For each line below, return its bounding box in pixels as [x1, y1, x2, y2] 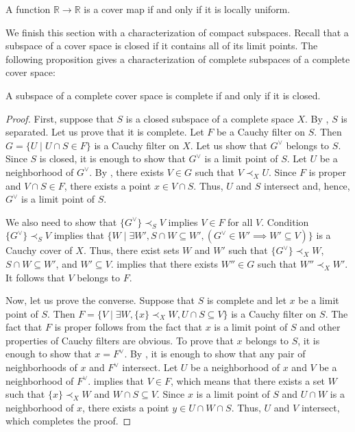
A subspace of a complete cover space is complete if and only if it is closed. [5, 88, 321, 102]
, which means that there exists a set [170, 373, 326, 387]
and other [299, 320, 341, 334]
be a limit [298, 293, 339, 307]
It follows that [5, 270, 65, 284]
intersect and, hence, [264, 178, 350, 192]
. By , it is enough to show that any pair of [124, 346, 306, 361]
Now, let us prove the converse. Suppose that [5, 293, 195, 307]
